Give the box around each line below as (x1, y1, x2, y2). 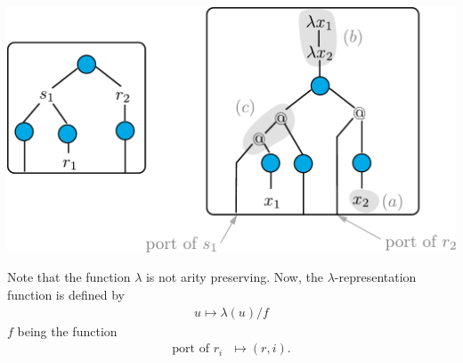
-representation (334, 268, 417, 286)
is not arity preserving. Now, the (145, 268, 323, 286)
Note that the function (7, 268, 131, 286)
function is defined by (7, 285, 125, 303)
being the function (17, 321, 118, 340)
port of (172, 342, 209, 356)
